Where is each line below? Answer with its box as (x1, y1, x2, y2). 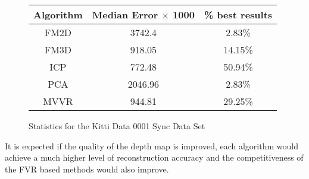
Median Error (92, 8, 158, 21)
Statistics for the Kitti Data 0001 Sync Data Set (29, 120, 205, 132)
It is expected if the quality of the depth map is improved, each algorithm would (5, 139, 298, 152)
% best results (204, 8, 273, 21)
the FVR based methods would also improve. (5, 162, 169, 175)
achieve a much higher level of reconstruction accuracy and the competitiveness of (5, 151, 304, 164)
